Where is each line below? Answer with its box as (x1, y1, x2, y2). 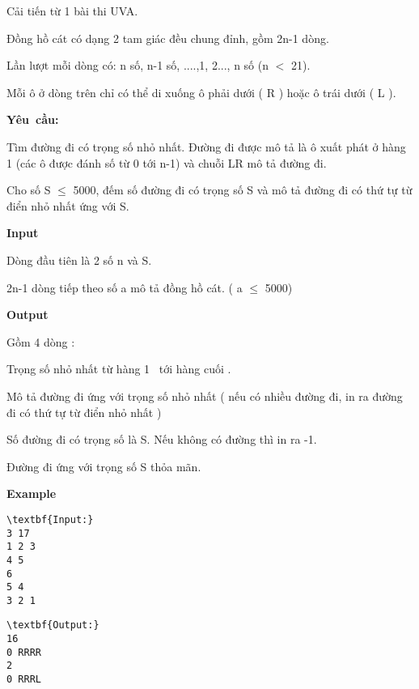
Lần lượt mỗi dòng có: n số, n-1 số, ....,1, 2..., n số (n (6, 57, 269, 74)
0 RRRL (6, 674, 41, 686)
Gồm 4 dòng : (6, 333, 75, 350)
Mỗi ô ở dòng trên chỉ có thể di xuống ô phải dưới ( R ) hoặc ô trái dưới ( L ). (6, 83, 396, 100)
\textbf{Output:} (6, 619, 99, 632)
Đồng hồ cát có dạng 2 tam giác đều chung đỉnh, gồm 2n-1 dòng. (6, 29, 329, 46)
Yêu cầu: (6, 111, 59, 128)
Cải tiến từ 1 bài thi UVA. (6, 2, 138, 19)
